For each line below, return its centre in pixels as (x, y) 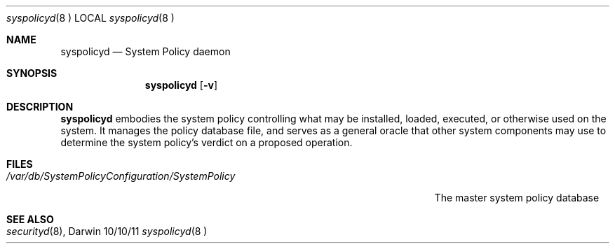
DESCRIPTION (40, 107)
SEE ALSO (30, 219)
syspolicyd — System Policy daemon (146, 51)
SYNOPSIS (32, 73)
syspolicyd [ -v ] (181, 85)
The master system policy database (517, 198)
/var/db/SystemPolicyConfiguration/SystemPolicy (121, 176)
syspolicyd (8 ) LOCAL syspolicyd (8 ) (90, 18)
